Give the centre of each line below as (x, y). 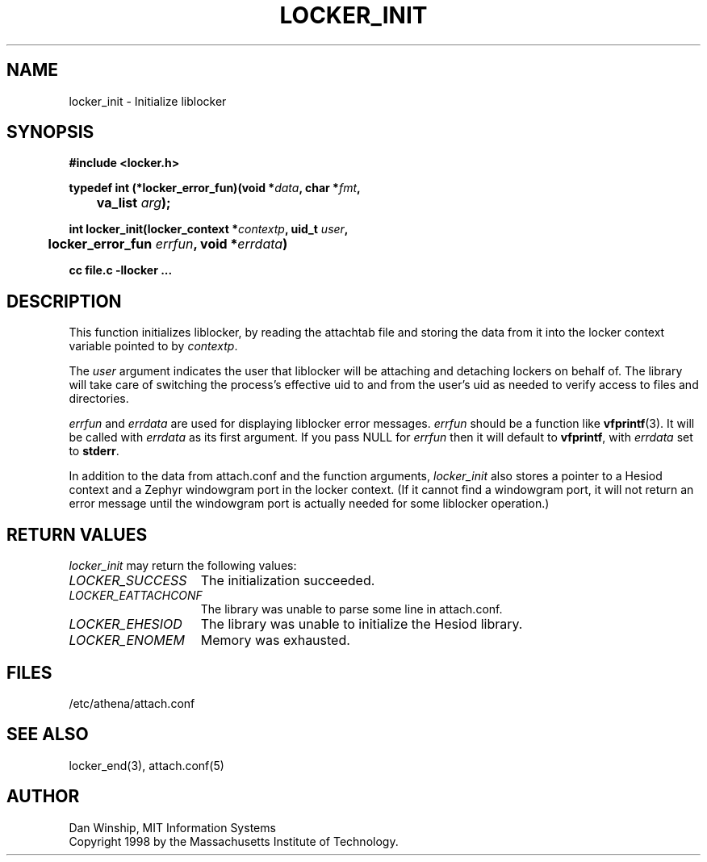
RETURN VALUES (77, 534)
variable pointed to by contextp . (153, 346)
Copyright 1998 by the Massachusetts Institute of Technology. (234, 841)
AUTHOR (43, 797)
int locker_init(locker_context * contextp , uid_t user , (209, 229)
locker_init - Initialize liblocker (148, 101)
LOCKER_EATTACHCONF (136, 596)
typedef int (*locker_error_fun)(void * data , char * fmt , (215, 188)
